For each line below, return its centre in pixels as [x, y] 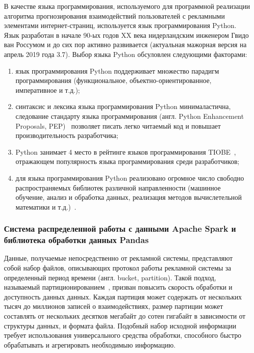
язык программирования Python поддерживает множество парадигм [117, 70]
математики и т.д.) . [46, 206]
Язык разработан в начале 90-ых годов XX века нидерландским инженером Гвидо [127, 35]
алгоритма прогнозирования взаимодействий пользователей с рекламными [114, 15]
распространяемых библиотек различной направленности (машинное [118, 187]
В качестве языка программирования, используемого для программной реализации [127, 6]
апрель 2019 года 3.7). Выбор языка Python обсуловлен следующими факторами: [126, 54]
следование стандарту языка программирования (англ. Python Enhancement [130, 116]
